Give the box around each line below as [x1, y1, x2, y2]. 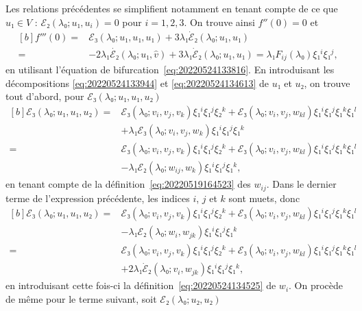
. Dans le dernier [266, 177, 337, 191]
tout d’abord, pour [5, 89, 84, 103]
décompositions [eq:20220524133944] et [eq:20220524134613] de [5, 75, 269, 90]
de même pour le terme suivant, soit [5, 292, 157, 306]
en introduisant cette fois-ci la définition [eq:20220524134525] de [5, 278, 276, 293]
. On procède [289, 278, 343, 293]
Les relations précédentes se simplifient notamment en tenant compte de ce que [5, 1, 338, 15]
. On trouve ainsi [184, 14, 255, 29]
